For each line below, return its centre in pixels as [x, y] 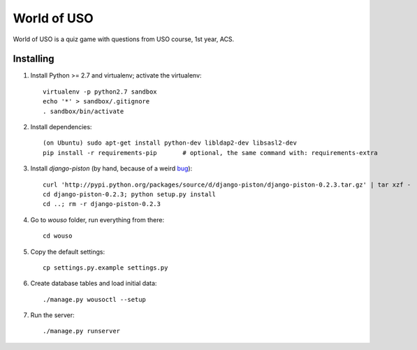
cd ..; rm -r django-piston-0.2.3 [102, 204]
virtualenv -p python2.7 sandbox [100, 92]
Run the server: [52, 315]
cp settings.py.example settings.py [105, 268]
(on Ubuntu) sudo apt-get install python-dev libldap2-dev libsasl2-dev [170, 143]
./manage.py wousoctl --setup [95, 299]
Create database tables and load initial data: [94, 284]
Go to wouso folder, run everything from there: [97, 219]
